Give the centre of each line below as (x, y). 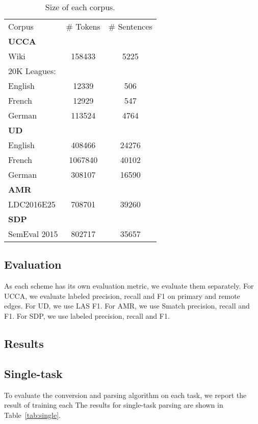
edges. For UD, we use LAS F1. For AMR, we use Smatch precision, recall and (127, 306)
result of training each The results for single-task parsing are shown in (114, 405)
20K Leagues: (32, 71)
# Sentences (130, 26)
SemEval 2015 (33, 234)
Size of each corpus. (80, 7)
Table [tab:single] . (32, 415)
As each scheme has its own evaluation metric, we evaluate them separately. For (129, 286)
